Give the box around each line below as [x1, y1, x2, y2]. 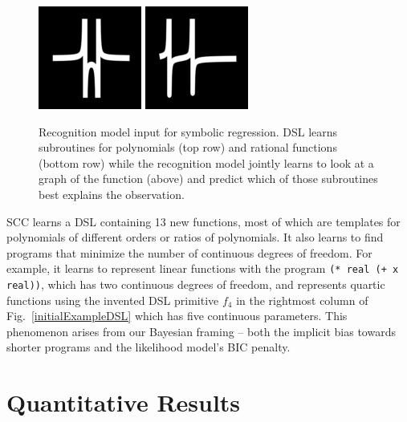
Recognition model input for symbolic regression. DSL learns [39, 123, 338, 140]
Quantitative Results [6, 386, 241, 419]
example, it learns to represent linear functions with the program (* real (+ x [6, 260, 399, 277]
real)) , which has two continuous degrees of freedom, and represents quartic [6, 276, 385, 292]
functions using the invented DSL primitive [6, 291, 219, 308]
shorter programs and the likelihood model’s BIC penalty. [6, 339, 291, 355]
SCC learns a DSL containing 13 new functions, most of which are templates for [6, 213, 401, 229]
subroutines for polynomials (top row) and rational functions [39, 139, 337, 156]
